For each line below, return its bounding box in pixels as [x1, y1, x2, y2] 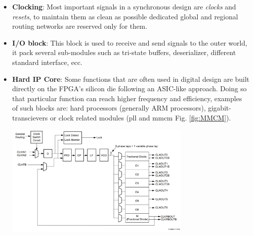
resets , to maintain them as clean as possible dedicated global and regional [12, 11, 238, 21]
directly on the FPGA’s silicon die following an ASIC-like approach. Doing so [12, 83, 247, 94]
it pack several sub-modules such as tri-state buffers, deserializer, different [12, 47, 236, 58]
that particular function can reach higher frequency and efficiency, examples [12, 93, 242, 103]
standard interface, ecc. [12, 57, 83, 67]
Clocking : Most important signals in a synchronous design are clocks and [12, 1, 236, 11]
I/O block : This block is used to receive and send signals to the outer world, [12, 37, 248, 48]
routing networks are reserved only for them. [12, 21, 147, 31]
